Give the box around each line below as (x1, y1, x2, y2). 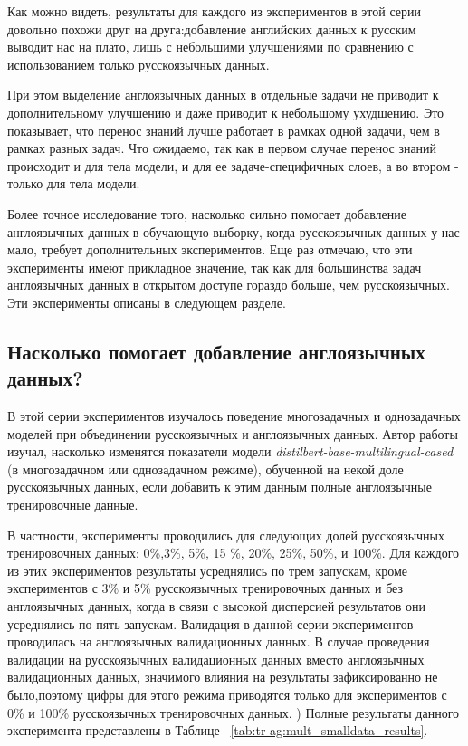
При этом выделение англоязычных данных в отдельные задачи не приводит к (7, 85, 439, 104)
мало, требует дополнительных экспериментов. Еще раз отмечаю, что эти (7, 240, 413, 259)
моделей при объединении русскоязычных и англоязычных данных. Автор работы (7, 424, 458, 443)
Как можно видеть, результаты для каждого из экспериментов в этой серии (7, 2, 421, 20)
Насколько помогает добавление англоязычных (7, 337, 425, 365)
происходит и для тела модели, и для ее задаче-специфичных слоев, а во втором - (7, 156, 459, 175)
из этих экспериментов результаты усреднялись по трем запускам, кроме (7, 560, 408, 579)
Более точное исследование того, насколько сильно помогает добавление (7, 204, 407, 223)
